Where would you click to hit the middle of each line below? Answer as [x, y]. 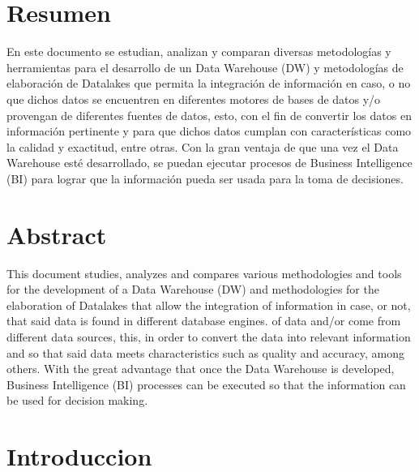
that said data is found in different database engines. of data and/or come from [204, 321]
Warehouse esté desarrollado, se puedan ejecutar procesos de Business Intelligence [209, 163]
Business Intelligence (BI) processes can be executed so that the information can [206, 384]
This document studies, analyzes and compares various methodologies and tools [204, 273]
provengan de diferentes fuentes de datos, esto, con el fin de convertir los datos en [209, 115]
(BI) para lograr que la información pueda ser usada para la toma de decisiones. [205, 178]
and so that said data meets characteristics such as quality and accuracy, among [206, 352]
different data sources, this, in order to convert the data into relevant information [209, 336]
